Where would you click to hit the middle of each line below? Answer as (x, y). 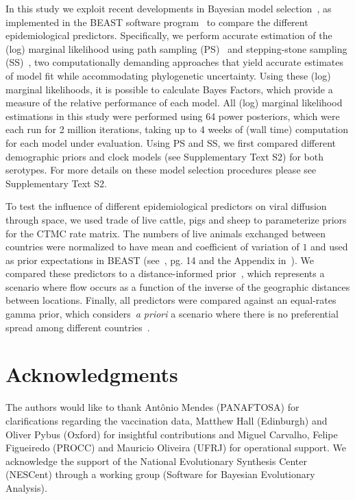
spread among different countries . (78, 327)
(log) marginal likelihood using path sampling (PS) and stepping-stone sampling (176, 48)
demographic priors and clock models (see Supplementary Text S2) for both (165, 156)
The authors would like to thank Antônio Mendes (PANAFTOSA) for (152, 407)
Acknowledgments (92, 374)
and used (329, 247)
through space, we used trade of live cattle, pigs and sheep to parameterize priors (176, 219)
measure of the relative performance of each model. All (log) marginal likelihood (174, 103)
